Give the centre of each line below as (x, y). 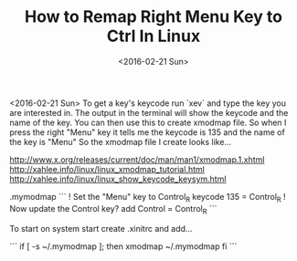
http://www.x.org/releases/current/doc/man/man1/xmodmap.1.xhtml (137, 159)
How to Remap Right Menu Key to (154, 17)
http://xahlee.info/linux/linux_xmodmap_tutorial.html (107, 169)
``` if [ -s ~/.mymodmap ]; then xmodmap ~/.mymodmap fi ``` (123, 246)
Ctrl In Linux (154, 36)
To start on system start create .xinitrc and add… (101, 228)
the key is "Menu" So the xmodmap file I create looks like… (120, 141)
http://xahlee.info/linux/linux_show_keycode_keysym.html (118, 179)
